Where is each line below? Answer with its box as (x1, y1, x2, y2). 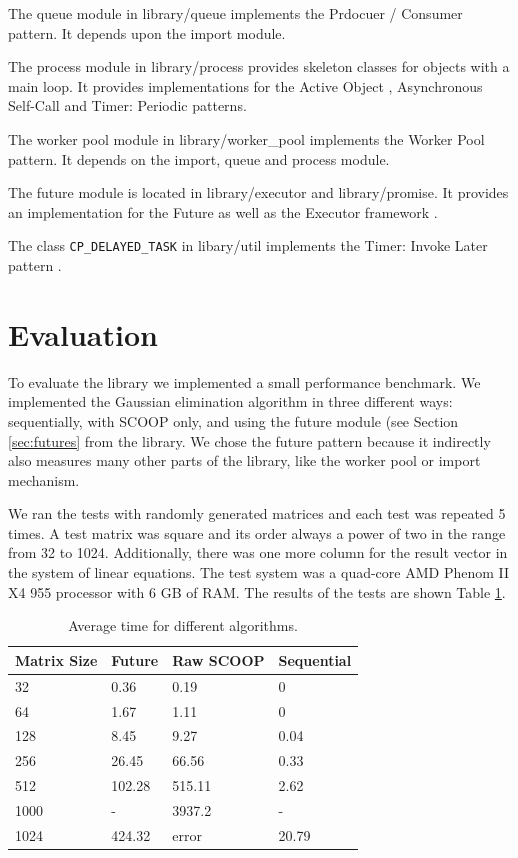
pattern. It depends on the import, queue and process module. (8, 148, 390, 169)
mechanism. (8, 469, 80, 490)
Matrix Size (15, 649, 98, 670)
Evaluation (8, 313, 158, 354)
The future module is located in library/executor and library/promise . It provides (8, 182, 509, 203)
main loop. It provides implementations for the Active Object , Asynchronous (8, 75, 483, 96)
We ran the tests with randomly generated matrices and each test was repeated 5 (8, 503, 506, 524)
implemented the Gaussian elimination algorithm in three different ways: (8, 391, 453, 412)
